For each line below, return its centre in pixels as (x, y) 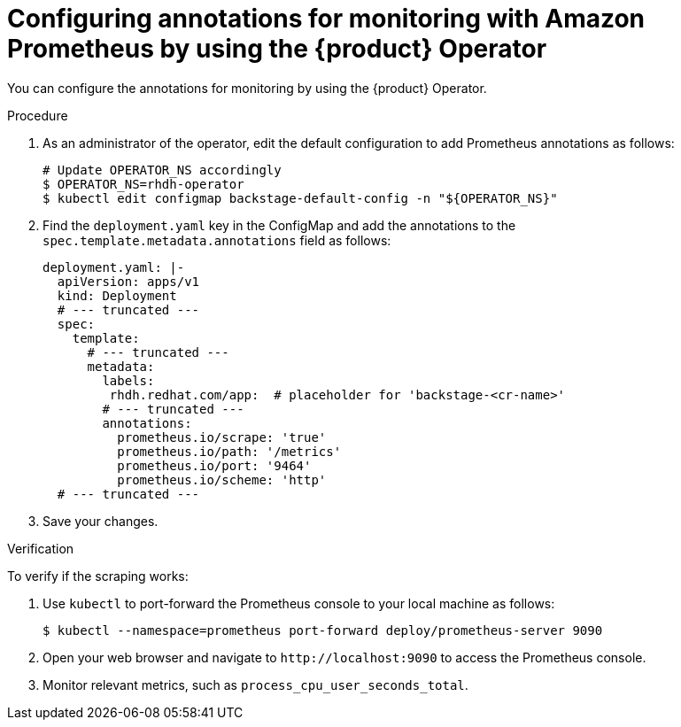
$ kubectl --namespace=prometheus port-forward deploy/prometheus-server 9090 (323, 630)
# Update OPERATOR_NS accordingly (162, 170)
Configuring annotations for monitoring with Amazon (326, 19)
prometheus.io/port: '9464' (214, 465)
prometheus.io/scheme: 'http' (222, 480)
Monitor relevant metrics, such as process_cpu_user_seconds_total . (255, 684)
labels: (128, 380)
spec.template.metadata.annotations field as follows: (217, 240)
